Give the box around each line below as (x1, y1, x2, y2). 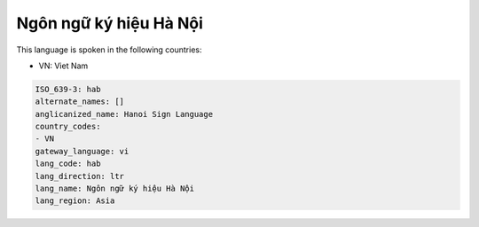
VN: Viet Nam (38, 60, 89, 71)
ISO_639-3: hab (35, 84, 101, 94)
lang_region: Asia (35, 196, 115, 206)
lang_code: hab (35, 159, 101, 168)
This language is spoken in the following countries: (16, 44, 202, 55)
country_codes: (35, 121, 101, 132)
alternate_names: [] (35, 97, 124, 106)
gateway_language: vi (35, 146, 130, 156)
